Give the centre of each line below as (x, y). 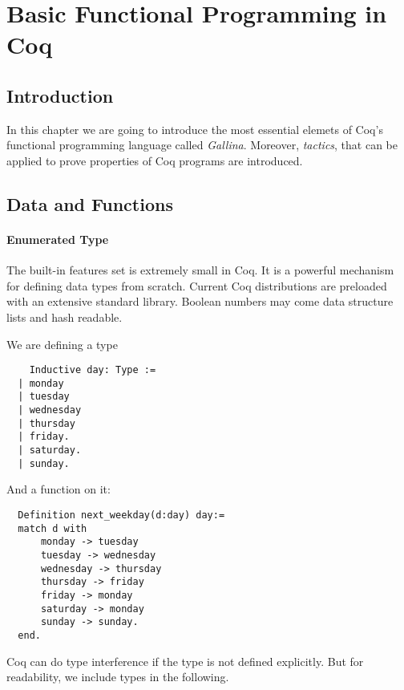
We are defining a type (62, 344)
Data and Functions (90, 203)
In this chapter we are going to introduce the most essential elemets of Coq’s (195, 129)
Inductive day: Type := (93, 370)
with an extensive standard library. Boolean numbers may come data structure (200, 301)
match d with (53, 528)
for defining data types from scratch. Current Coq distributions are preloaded (197, 285)
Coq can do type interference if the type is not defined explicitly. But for (185, 661)
